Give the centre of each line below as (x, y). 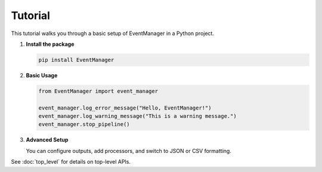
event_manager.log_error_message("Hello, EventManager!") (125, 108)
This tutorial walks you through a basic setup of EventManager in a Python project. (113, 33)
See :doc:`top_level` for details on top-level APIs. (71, 162)
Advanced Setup (47, 140)
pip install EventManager (76, 60)
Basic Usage (42, 75)
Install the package (50, 44)
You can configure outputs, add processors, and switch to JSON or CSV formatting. (129, 151)
